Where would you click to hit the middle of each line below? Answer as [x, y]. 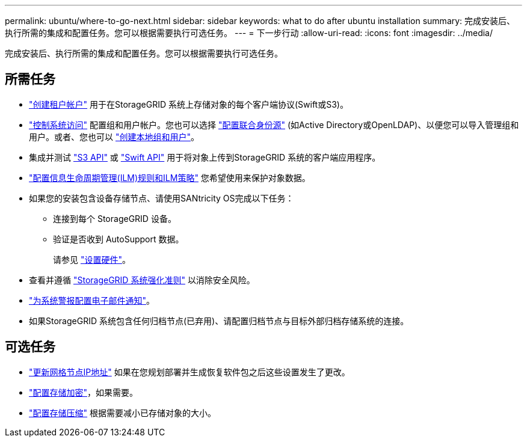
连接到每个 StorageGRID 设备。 [115, 218]
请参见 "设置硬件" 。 [92, 259]
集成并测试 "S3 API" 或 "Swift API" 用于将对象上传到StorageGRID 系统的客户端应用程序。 [205, 157]
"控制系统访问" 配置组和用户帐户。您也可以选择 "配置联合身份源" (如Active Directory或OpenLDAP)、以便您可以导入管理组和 [274, 124]
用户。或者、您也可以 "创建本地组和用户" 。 [114, 137]
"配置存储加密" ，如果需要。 [84, 392]
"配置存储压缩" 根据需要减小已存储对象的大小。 [122, 413]
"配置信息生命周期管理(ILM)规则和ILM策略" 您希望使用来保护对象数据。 [170, 177]
